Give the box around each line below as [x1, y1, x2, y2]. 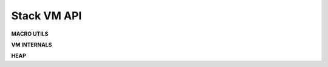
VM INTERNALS [11, 41, 52, 48]
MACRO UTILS [11, 30, 49, 37]
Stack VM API [11, 9, 82, 22]
